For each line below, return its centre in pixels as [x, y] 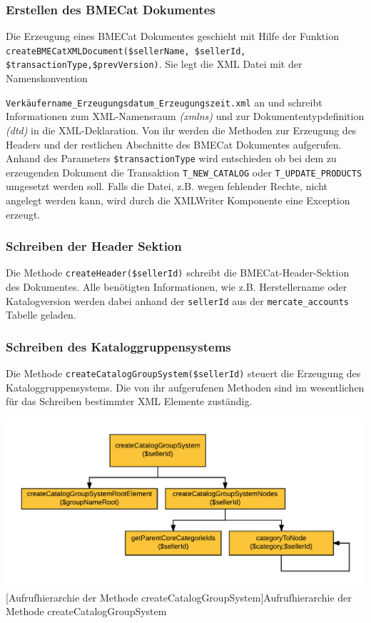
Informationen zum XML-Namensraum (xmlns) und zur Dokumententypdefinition [185, 116]
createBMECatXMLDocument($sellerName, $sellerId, [126, 51]
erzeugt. [23, 214]
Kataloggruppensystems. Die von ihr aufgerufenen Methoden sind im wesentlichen [185, 387]
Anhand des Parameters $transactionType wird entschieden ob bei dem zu [171, 158]
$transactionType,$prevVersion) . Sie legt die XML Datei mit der [154, 64]
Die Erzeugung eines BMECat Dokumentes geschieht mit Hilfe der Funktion [172, 36]
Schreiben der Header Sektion [94, 246]
